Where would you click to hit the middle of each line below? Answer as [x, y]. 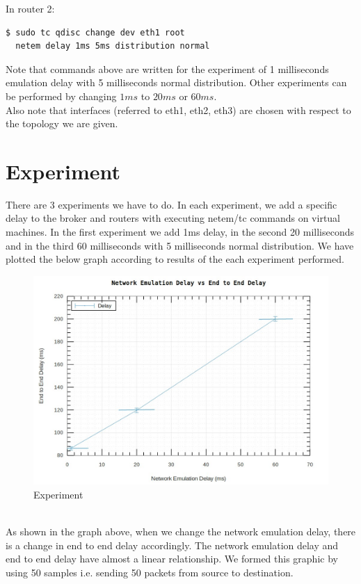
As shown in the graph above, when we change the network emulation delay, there [181, 532]
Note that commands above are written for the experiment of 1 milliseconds [167, 68]
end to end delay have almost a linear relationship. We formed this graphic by [172, 559]
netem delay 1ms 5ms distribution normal [113, 46]
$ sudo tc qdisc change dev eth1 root [95, 32]
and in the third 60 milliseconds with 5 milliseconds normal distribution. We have [180, 245]
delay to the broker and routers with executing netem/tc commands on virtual [173, 218]
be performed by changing [61, 96]
